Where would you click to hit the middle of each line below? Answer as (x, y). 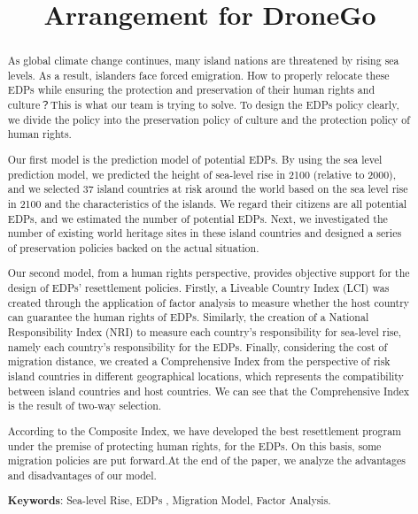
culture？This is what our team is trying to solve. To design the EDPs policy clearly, (203, 105)
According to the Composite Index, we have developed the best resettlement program (204, 430)
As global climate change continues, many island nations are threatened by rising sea (203, 61)
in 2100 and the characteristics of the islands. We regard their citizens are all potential (207, 203)
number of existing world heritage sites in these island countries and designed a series (205, 233)
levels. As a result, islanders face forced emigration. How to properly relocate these (198, 75)
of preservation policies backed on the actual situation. (133, 247)
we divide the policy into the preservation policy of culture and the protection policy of (209, 119)
